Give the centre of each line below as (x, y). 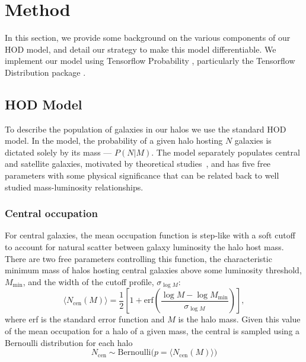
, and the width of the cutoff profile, (88, 281)
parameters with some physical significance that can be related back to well (142, 175)
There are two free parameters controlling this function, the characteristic (138, 258)
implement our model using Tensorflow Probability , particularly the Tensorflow (150, 61)
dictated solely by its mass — (58, 152)
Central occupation (51, 213)
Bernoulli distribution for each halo (69, 342)
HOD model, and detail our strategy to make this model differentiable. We (141, 49)
